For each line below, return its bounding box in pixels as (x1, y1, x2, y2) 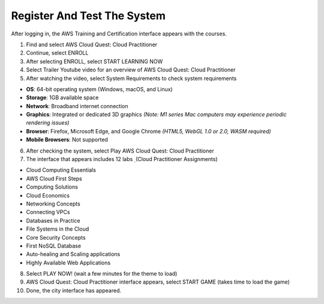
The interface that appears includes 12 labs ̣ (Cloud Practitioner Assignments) (26, 156, 218, 163)
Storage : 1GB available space (26, 94, 99, 102)
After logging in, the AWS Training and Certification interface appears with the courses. (11, 30, 227, 37)
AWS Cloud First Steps (26, 175, 82, 182)
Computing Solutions (26, 183, 78, 190)
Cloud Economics (26, 192, 70, 199)
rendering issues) (26, 119, 70, 126)
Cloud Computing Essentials (26, 166, 96, 174)
